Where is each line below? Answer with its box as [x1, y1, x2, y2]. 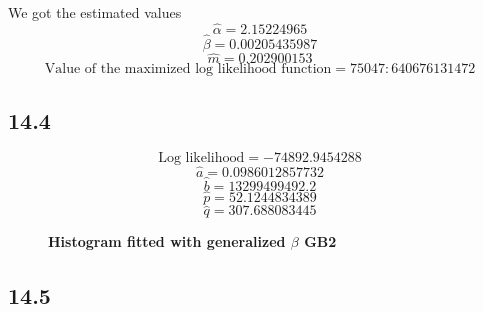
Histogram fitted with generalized [48, 231, 286, 252]
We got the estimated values [8, 2, 182, 22]
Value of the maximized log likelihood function [44, 62, 332, 77]
